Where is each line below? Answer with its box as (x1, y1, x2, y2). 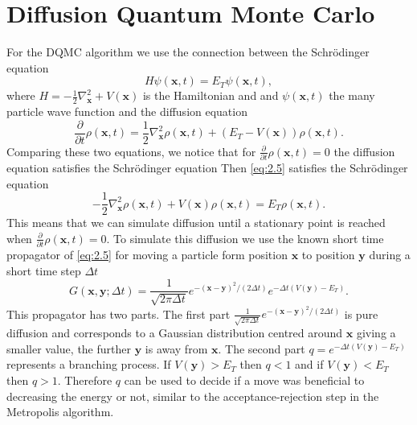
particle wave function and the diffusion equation (6, 103, 247, 120)
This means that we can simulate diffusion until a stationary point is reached (6, 214, 386, 231)
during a (369, 246, 411, 263)
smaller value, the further (6, 340, 131, 357)
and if (295, 356, 324, 373)
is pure (344, 305, 378, 322)
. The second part (218, 340, 305, 357)
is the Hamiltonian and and (142, 87, 279, 104)
